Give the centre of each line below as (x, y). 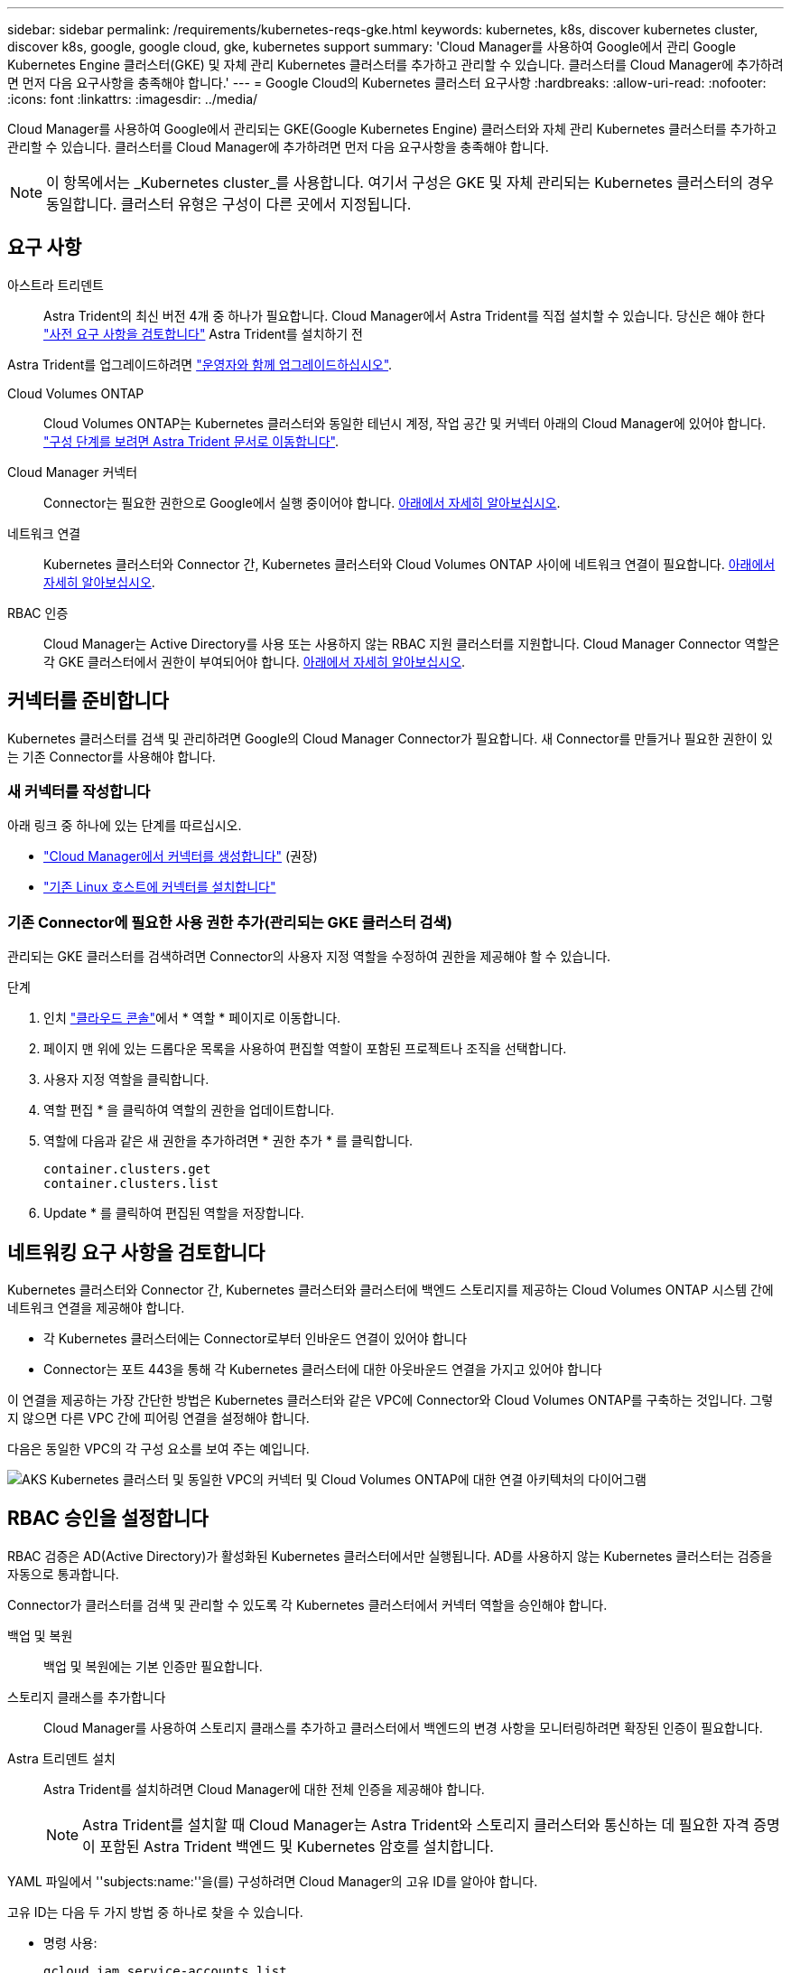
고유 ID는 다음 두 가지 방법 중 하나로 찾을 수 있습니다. (155, 1912)
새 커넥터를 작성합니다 (79, 792)
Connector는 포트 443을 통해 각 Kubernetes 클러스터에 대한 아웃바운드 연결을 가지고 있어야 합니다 (323, 1370)
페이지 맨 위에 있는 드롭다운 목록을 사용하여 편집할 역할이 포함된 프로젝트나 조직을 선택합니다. (305, 1049)
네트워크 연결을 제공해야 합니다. (96, 1308)
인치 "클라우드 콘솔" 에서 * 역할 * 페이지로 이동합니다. (192, 1018)
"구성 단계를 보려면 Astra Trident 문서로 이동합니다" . (191, 441)
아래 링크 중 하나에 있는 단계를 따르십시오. (125, 826)
